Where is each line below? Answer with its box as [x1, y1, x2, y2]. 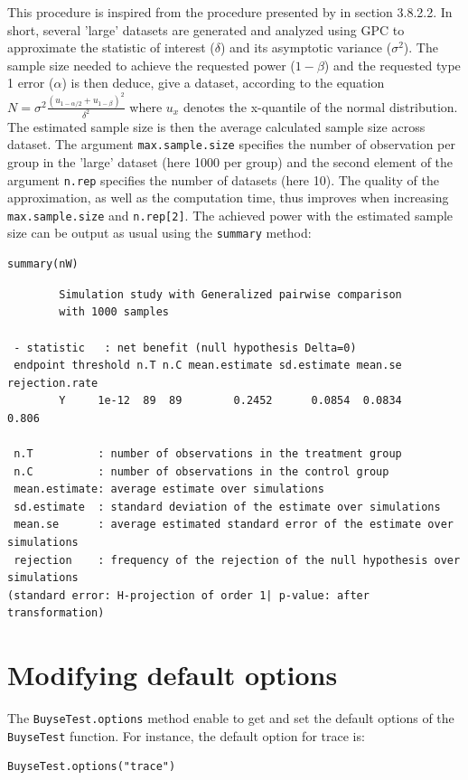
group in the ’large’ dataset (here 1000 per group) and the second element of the [7, 152, 454, 171]
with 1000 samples [59, 305, 169, 319]
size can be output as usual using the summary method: [7, 223, 312, 242]
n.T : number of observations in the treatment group [14, 447, 402, 461]
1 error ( [7, 73, 54, 92]
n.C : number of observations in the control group [14, 465, 389, 478]
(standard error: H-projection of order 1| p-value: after [7, 588, 370, 602]
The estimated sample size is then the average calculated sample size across [7, 117, 426, 136]
